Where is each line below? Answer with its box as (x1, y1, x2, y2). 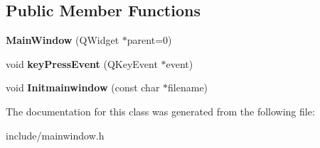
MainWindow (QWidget (6, 33, 119, 47)
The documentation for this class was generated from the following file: (6, 103, 315, 118)
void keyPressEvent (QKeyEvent (6, 56, 158, 71)
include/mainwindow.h (6, 127, 105, 142)
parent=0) (127, 33, 172, 47)
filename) (168, 80, 208, 95)
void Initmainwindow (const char (6, 80, 160, 95)
